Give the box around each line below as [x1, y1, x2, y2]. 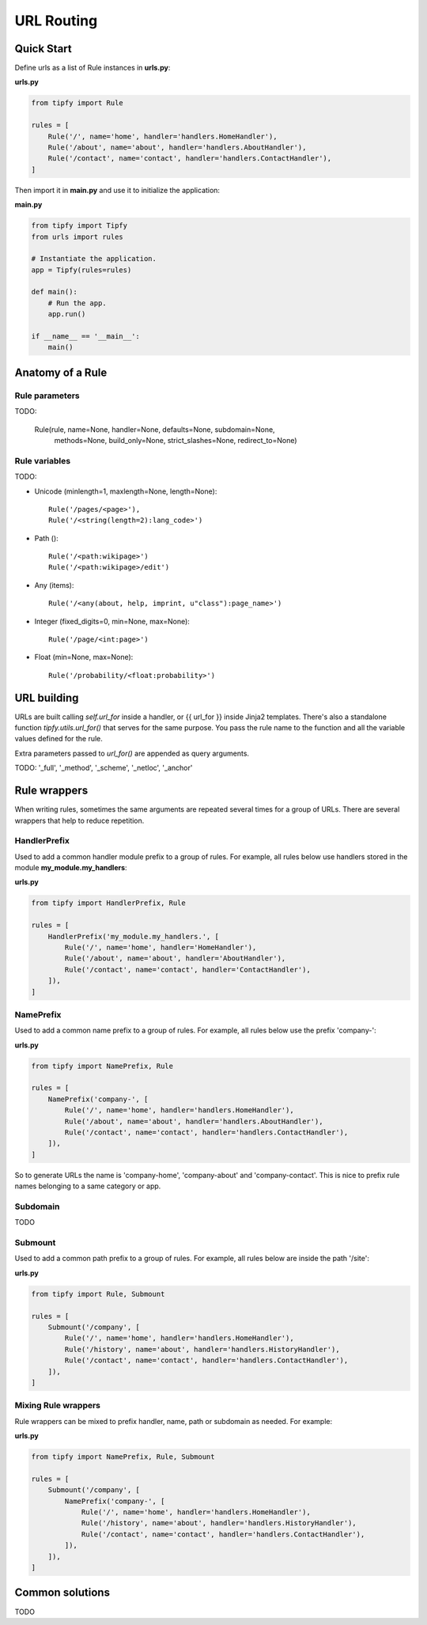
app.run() [47, 309, 86, 319]
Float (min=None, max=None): [34, 653, 134, 662]
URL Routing [14, 12, 98, 29]
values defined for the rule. [14, 734, 103, 744]
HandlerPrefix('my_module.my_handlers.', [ [47, 932, 219, 941]
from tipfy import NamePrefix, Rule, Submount [31, 1453, 215, 1461]
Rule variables [14, 455, 71, 466]
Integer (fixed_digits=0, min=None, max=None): [34, 616, 190, 626]
